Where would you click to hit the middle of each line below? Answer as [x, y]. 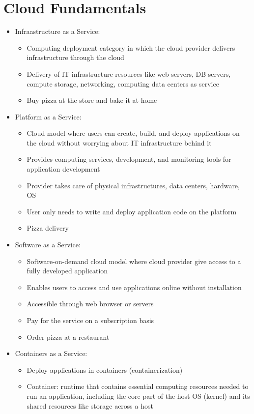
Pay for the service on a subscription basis [90, 320]
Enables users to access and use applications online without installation [134, 287]
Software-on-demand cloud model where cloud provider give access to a [134, 261]
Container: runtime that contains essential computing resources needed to [138, 386]
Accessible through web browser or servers [90, 304]
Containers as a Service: [51, 353]
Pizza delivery [48, 228]
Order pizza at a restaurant [68, 337]
